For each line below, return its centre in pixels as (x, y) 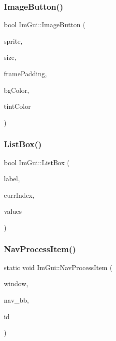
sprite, (13, 41)
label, (12, 179)
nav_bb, (16, 299)
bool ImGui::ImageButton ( (45, 25)
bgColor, (17, 90)
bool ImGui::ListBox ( (37, 162)
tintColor (17, 106)
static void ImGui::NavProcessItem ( (58, 267)
